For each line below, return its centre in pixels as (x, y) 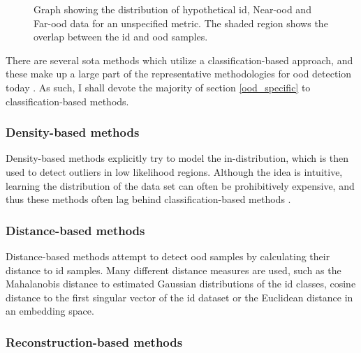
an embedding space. (50, 311)
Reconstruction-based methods (94, 341)
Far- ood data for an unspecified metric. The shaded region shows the (181, 23)
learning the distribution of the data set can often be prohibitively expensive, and (180, 185)
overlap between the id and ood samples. (121, 37)
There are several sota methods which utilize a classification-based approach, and (179, 60)
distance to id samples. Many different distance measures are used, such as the (174, 270)
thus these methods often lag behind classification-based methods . (148, 199)
